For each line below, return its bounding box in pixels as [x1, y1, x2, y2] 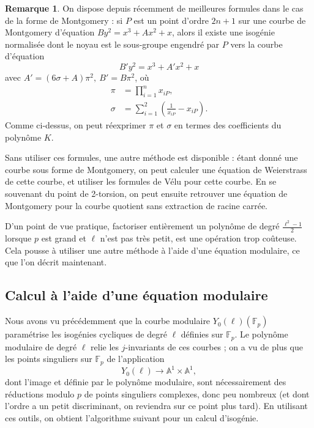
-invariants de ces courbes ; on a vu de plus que [125, 340, 303, 353]
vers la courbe [230, 37, 283, 50]
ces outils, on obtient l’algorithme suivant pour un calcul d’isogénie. [5, 411, 259, 424]
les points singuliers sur [5, 352, 92, 365]
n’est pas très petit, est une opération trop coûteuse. [100, 232, 297, 245]
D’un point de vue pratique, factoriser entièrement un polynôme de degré [5, 220, 280, 232]
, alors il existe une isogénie [171, 26, 275, 39]
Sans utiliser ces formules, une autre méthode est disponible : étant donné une [5, 151, 298, 164]
